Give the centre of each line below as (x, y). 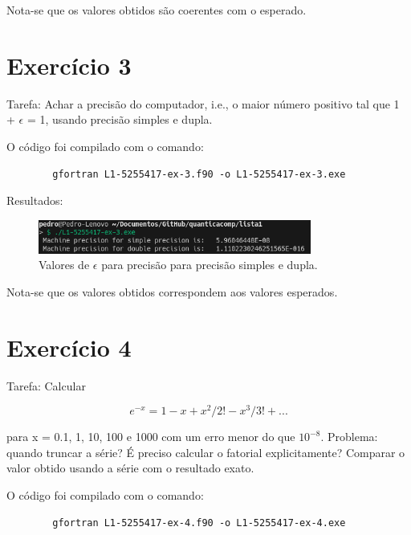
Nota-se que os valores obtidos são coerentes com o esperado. (157, 10)
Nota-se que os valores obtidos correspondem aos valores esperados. (172, 291)
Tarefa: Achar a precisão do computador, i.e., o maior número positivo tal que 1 (203, 103)
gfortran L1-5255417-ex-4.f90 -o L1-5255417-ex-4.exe (199, 523)
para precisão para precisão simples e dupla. (210, 265)
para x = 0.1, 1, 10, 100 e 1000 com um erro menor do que (151, 437)
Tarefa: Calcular (46, 385)
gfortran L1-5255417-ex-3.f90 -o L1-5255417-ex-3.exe (199, 174)
